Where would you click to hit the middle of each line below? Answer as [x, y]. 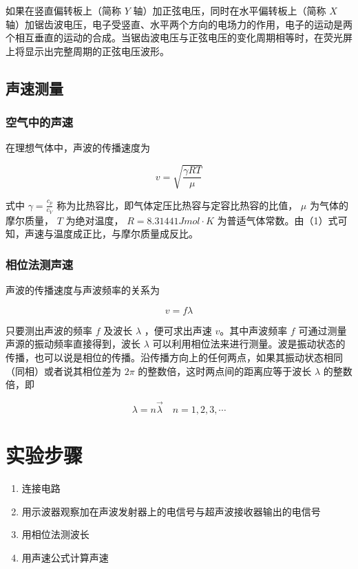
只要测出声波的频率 [49, 330]
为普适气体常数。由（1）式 [277, 220]
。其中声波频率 [254, 330]
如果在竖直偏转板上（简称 [63, 10]
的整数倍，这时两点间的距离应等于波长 [225, 371]
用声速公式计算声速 [65, 557]
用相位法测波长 [55, 534]
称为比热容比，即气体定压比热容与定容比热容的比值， [177, 205]
